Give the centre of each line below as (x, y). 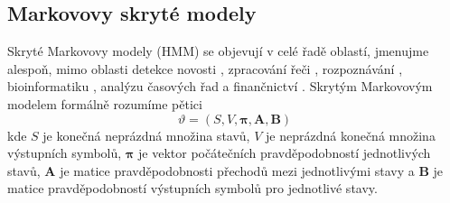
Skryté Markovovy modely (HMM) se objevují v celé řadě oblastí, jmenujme (218, 51)
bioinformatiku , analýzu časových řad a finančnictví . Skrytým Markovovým (220, 86)
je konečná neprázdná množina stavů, (146, 135)
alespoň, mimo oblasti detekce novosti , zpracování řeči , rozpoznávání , (205, 68)
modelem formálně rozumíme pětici (105, 103)
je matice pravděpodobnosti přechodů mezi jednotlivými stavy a (237, 170)
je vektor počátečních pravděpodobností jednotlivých (285, 153)
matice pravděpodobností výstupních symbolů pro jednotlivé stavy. (192, 188)
